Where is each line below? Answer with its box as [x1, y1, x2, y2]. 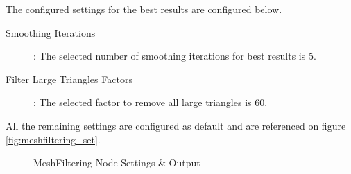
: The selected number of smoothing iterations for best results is [33, 49, 306, 63]
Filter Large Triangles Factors [6, 71, 132, 86]
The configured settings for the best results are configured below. [6, 2, 282, 16]
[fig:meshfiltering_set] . [6, 132, 101, 146]
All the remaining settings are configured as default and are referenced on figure [6, 118, 346, 132]
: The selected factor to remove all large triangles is [33, 95, 252, 110]
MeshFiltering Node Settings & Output [33, 155, 200, 170]
